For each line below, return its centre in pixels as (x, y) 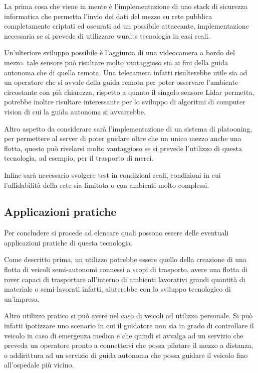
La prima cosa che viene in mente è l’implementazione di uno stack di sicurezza (126, 6)
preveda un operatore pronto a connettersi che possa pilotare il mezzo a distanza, (129, 345)
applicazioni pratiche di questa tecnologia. (68, 242)
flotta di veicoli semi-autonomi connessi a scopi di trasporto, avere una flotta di (126, 269)
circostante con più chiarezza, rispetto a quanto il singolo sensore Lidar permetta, (129, 92)
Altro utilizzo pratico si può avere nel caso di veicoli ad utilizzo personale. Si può (128, 316)
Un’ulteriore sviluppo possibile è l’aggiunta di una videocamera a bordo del (119, 52)
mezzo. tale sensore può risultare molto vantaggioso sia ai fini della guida (116, 62)
